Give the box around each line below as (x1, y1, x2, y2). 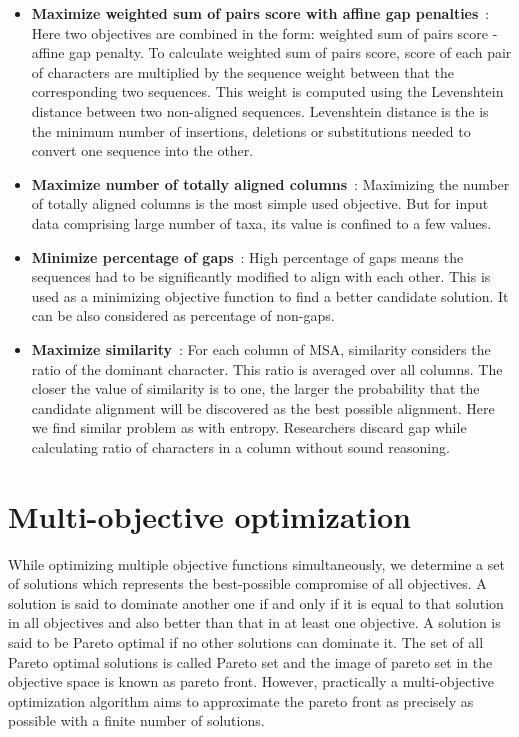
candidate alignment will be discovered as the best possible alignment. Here (31, 397, 495, 418)
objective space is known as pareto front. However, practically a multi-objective (8, 671, 495, 692)
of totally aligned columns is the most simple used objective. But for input (31, 193, 489, 214)
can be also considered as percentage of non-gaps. (31, 305, 335, 326)
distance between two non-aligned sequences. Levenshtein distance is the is (31, 100, 489, 121)
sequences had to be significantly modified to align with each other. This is (31, 266, 491, 287)
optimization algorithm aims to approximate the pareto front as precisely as (8, 690, 474, 711)
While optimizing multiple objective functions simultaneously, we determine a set (8, 553, 505, 574)
